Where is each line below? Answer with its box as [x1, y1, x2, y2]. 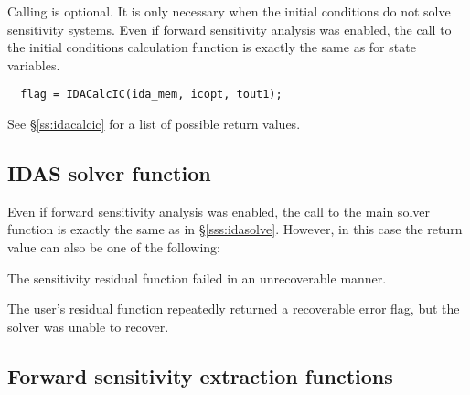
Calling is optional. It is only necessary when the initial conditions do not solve [7, 2, 451, 20]
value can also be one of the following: [7, 238, 221, 257]
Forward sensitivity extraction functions [7, 361, 393, 390]
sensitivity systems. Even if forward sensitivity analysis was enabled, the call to [7, 19, 452, 38]
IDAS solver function [7, 159, 211, 187]
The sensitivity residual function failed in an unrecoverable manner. [7, 268, 387, 287]
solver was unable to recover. [7, 316, 169, 336]
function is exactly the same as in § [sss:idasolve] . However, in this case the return [7, 219, 463, 239]
